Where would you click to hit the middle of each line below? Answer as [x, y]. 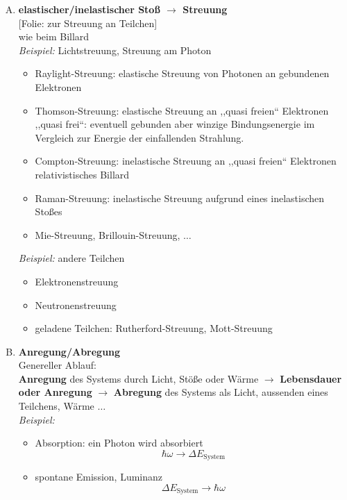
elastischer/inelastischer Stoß [89, 9]
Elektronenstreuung [77, 281]
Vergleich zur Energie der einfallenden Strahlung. [139, 137]
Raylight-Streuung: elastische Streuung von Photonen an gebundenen [182, 73]
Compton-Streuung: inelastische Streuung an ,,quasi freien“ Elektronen [186, 161]
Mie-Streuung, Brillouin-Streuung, [108, 234]
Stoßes [49, 211]
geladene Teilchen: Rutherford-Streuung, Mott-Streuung [154, 328]
